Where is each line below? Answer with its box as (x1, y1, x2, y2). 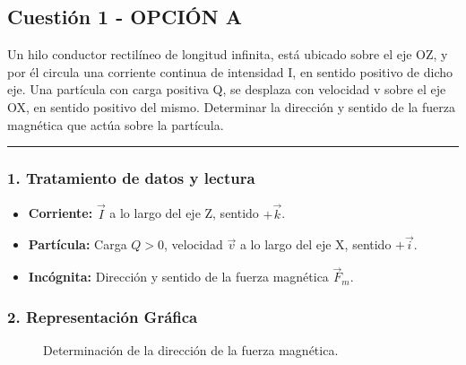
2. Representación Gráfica (7, 305, 198, 327)
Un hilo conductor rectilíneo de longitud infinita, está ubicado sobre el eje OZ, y (7, 45, 448, 64)
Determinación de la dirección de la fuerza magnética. (43, 341, 339, 360)
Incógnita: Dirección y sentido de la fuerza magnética (28, 267, 329, 286)
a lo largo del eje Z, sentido (109, 204, 259, 222)
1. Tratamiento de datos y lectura (7, 167, 255, 189)
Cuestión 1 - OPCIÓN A (7, 3, 242, 30)
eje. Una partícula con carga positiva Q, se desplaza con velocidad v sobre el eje (7, 80, 446, 99)
